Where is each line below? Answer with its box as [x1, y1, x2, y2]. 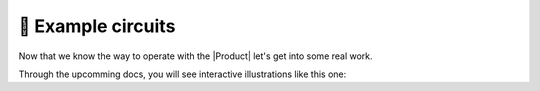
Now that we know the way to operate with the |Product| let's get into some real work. [18, 50, 374, 62]
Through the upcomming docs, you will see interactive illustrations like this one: [18, 68, 347, 80]
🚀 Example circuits [18, 15, 176, 37]
